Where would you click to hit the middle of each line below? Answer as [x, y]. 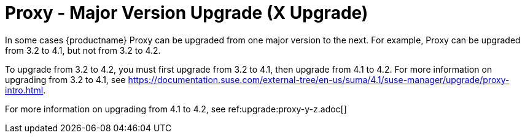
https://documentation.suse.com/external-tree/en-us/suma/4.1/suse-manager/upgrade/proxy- [319, 79]
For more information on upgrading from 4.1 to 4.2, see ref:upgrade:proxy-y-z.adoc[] [176, 109]
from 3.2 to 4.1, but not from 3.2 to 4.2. [83, 50]
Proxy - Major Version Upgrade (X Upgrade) [187, 13]
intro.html [24, 90]
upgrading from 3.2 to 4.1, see [65, 79]
